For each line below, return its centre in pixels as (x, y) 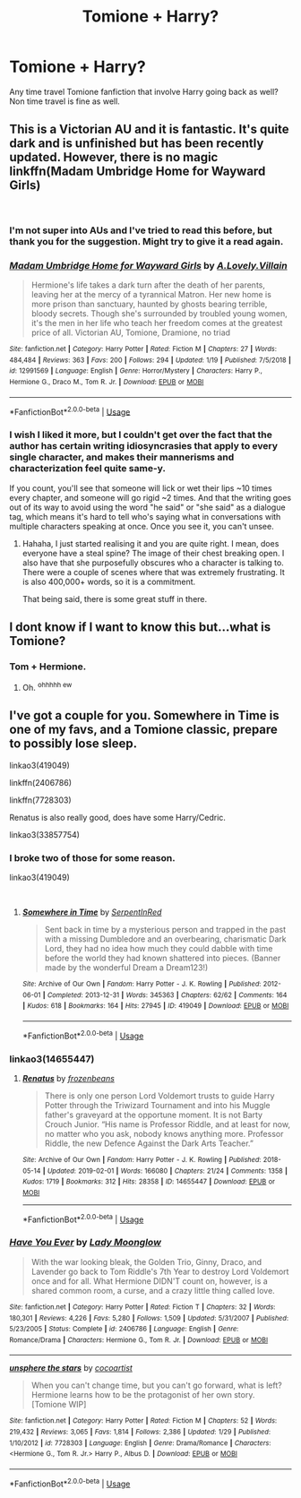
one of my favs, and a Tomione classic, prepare (143, 730)
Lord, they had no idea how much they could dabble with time (159, 948)
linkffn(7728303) (40, 800)
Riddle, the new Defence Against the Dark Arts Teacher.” (149, 1143)
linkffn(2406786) (40, 782)
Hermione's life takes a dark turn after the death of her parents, (148, 285)
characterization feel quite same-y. (88, 469)
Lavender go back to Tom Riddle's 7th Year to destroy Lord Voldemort (160, 1271)
